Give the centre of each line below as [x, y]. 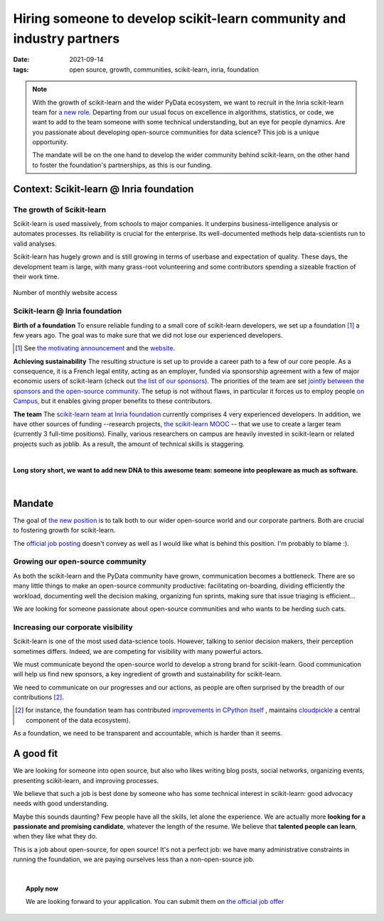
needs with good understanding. [61, 804]
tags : [21, 69]
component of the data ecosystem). [78, 720]
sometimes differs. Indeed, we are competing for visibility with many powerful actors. [138, 651]
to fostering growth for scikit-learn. [64, 530]
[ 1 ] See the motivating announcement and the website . [95, 348]
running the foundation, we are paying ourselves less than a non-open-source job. [134, 859]
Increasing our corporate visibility [73, 627]
